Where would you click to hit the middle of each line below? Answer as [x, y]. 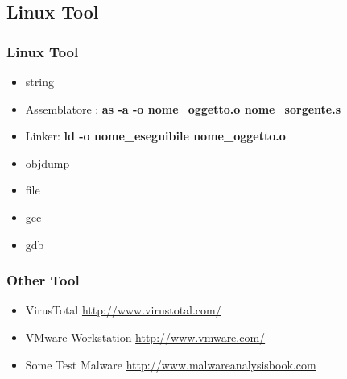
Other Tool [43, 280]
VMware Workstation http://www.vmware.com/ [145, 337]
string [39, 81]
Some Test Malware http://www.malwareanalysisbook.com [171, 364]
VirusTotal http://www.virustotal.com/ [123, 310]
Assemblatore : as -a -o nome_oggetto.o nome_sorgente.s [183, 108]
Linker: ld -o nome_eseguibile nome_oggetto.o [155, 136]
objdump [48, 162]
